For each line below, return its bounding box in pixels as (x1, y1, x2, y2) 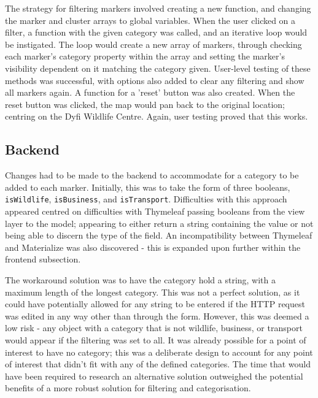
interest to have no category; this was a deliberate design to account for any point (5, 345, 313, 358)
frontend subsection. (5, 253, 81, 266)
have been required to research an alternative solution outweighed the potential (5, 369, 303, 382)
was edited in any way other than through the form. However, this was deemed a (5, 309, 309, 322)
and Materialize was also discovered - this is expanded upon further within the (5, 240, 301, 253)
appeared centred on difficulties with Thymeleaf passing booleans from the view (5, 204, 305, 217)
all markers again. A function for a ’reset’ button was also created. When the (5, 86, 295, 99)
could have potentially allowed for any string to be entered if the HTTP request (5, 297, 305, 310)
